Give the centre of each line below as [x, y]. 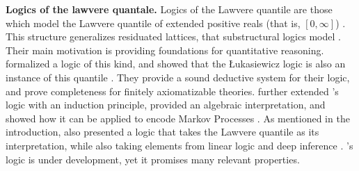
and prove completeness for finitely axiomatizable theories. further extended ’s [172, 91]
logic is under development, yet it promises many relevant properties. [153, 159]
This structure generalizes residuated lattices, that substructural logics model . [173, 36]
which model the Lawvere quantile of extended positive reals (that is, [153, 23]
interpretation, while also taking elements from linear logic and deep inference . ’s [179, 145]
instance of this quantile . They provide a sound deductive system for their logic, [178, 77]
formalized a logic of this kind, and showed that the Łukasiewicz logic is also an [176, 64]
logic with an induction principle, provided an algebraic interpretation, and [166, 105]
